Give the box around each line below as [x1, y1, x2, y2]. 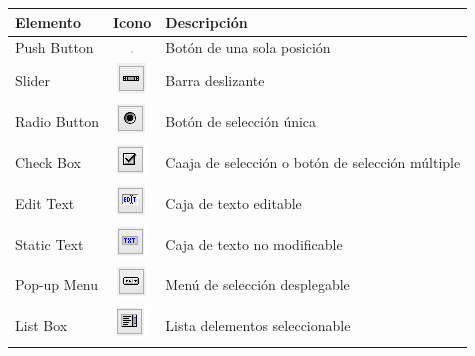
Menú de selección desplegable [165, 274, 350, 295]
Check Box [15, 151, 81, 172]
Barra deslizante [165, 70, 265, 91]
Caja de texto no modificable [165, 233, 343, 254]
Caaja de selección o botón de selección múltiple [165, 151, 461, 172]
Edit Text [15, 192, 75, 213]
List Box [15, 315, 68, 336]
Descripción [165, 11, 248, 32]
